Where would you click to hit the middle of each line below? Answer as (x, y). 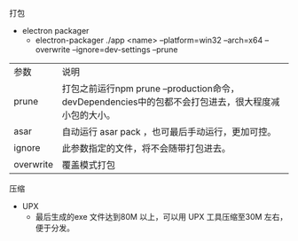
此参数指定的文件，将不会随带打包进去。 (146, 148)
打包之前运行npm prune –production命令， (150, 89)
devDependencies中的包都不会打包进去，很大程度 (166, 102)
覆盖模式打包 (89, 165)
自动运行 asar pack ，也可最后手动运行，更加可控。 (169, 132)
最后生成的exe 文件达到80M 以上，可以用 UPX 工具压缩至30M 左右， (161, 217)
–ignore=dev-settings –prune (125, 50)
